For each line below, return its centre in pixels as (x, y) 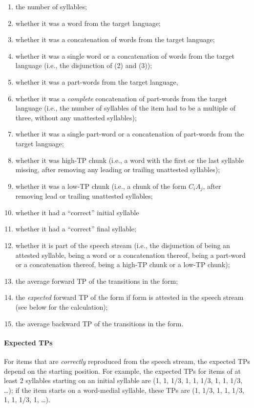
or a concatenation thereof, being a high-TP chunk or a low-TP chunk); (123, 264)
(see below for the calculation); (62, 306)
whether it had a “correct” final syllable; (76, 229)
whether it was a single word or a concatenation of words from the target (125, 56)
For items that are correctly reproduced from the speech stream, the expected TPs (127, 361)
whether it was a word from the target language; (88, 23)
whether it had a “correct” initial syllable (77, 212)
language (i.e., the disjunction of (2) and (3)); (84, 65)
